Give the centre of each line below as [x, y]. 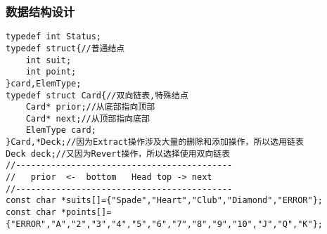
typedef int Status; [54, 37]
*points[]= [86, 213]
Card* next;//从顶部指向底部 [88, 118]
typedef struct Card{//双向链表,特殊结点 [97, 95]
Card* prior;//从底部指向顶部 [90, 107]
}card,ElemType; [44, 83]
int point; [51, 72]
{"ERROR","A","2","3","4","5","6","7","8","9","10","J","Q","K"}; [165, 224]
